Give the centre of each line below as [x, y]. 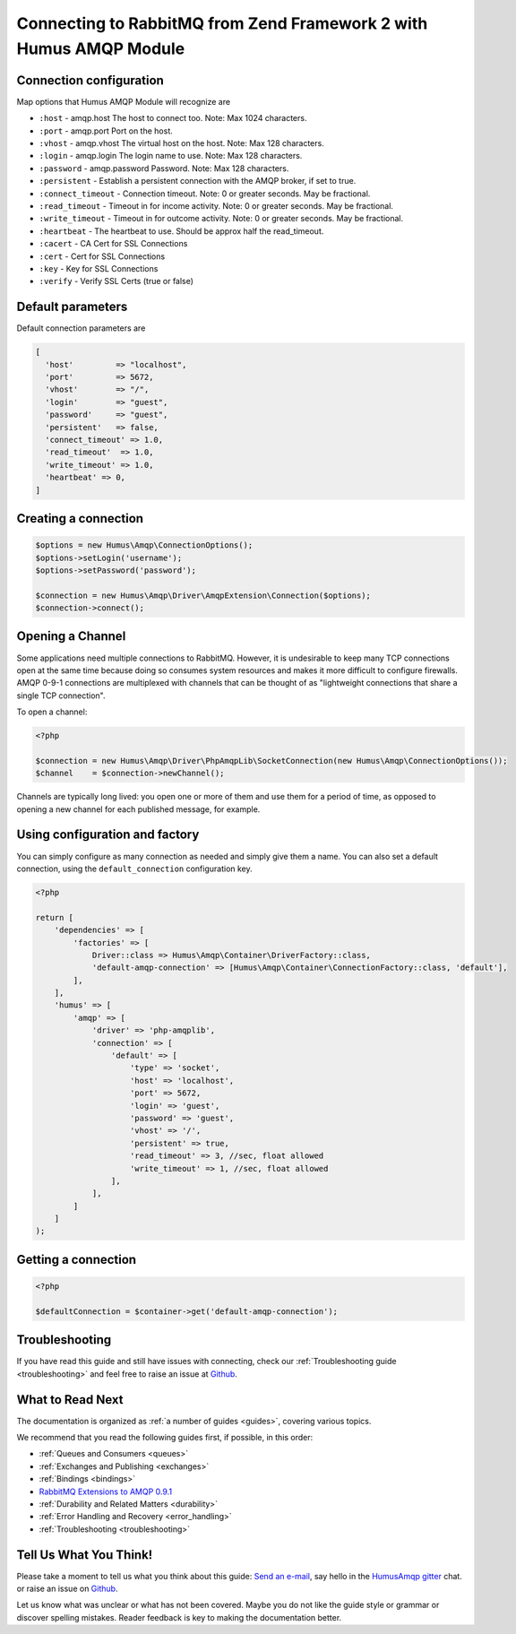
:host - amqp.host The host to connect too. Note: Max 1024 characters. [173, 118]
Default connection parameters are [81, 328]
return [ [55, 917]
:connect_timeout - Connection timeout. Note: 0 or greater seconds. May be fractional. [205, 194]
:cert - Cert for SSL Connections [102, 256]
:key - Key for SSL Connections [99, 268]
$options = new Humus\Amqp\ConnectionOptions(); [144, 545]
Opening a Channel [71, 636]
